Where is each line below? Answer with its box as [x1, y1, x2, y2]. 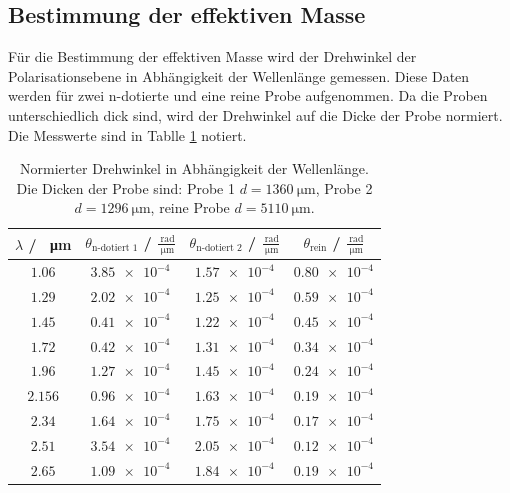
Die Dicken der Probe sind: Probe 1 [16, 177, 235, 198]
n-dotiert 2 [196, 243, 242, 254]
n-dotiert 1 [91, 243, 138, 254]
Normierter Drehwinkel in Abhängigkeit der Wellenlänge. [20, 158, 369, 179]
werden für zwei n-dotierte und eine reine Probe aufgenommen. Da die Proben [8, 85, 488, 106]
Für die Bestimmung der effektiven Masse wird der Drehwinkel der [8, 46, 417, 67]
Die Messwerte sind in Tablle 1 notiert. [8, 124, 247, 145]
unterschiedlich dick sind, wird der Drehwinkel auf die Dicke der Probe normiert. [8, 104, 503, 125]
